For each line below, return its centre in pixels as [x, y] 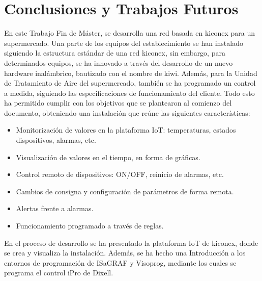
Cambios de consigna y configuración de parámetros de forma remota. [125, 191]
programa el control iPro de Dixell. [59, 273]
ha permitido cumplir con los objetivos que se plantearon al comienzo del [118, 103]
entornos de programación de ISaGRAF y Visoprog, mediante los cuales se [120, 262]
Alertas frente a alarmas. [55, 208]
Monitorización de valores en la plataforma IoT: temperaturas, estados [126, 130]
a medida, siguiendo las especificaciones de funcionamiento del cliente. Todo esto [129, 93]
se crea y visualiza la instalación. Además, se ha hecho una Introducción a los [125, 253]
